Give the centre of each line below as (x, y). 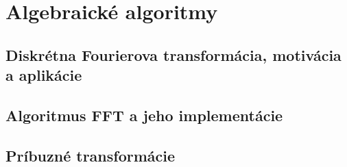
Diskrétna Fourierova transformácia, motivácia (173, 54)
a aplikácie (44, 75)
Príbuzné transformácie (91, 155)
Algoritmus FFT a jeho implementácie (144, 115)
